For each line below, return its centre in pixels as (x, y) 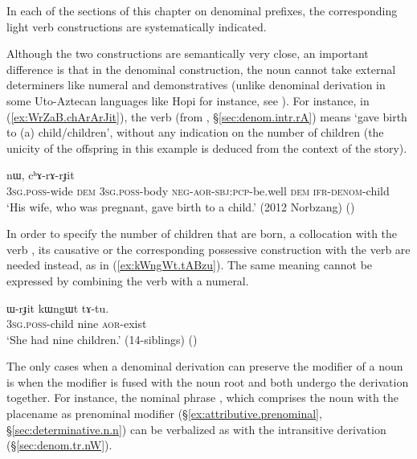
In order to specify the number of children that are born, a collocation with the (202, 234)
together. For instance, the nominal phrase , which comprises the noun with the (202, 398)
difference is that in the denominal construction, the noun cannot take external (201, 69)
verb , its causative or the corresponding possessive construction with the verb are (208, 249)
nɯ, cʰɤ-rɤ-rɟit (41, 175)
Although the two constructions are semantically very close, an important (188, 53)
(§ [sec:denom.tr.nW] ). (59, 445)
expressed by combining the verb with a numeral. (128, 280)
